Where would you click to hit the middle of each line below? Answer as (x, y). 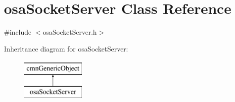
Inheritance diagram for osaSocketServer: (66, 48)
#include (18, 32)
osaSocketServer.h (70, 32)
